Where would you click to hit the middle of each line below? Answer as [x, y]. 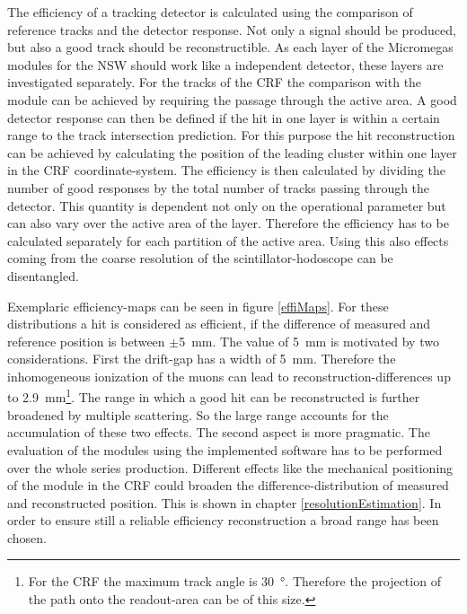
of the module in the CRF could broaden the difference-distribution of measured [228, 485]
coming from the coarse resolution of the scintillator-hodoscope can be [200, 258]
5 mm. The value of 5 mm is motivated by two [309, 341]
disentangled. [43, 275]
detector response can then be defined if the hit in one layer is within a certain [224, 117]
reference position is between [86, 341]
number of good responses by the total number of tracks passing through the [219, 187]
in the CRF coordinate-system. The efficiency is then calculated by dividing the [226, 170]
